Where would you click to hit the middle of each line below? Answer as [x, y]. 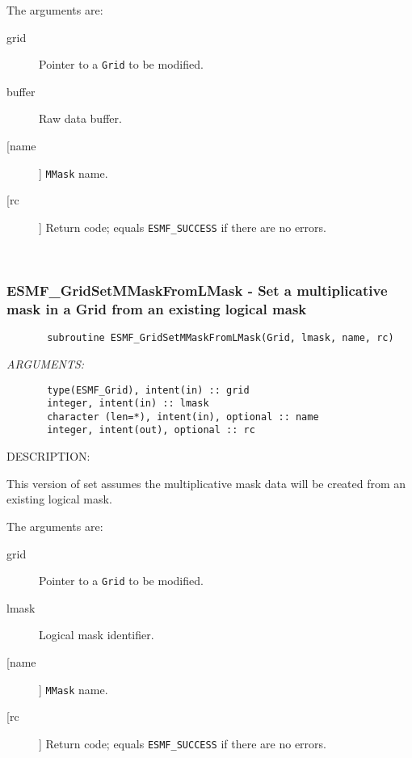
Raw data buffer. [80, 118]
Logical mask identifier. [97, 635]
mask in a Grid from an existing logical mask [157, 308]
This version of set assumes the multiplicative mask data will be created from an [206, 483]
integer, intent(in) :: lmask [128, 404]
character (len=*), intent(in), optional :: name [183, 417]
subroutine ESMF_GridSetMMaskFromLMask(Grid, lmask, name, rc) [221, 338]
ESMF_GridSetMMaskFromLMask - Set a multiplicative [197, 291]
